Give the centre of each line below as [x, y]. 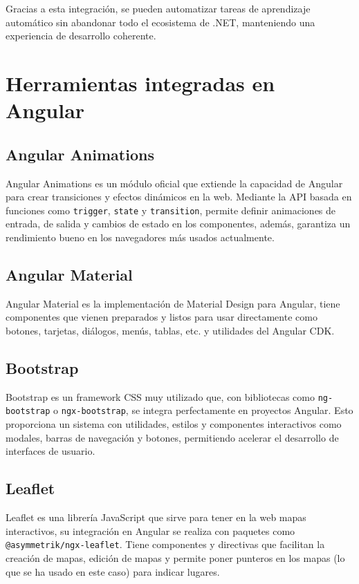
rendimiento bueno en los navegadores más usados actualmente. [140, 237]
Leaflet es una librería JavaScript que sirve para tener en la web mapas [156, 517]
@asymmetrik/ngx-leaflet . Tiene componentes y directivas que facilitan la [165, 544]
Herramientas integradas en [140, 83]
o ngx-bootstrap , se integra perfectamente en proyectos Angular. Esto [203, 410]
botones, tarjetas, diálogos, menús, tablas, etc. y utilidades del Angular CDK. [170, 330]
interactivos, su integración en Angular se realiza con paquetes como [150, 530]
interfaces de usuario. [50, 451]
